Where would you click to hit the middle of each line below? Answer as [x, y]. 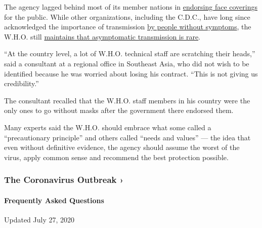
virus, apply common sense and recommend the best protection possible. [116, 157]
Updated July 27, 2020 [39, 219]
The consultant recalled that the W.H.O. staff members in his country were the [127, 100]
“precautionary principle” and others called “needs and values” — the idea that [127, 137]
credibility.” [21, 83]
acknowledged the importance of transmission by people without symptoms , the [128, 27]
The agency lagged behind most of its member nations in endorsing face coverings [131, 7]
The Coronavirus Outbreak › [64, 180]
